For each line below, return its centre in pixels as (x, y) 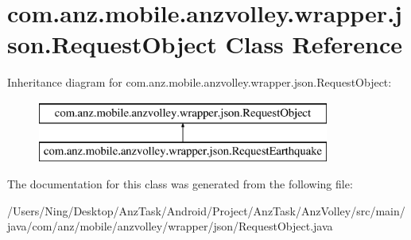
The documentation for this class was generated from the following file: (180, 184)
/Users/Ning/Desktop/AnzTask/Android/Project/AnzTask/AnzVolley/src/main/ (206, 210)
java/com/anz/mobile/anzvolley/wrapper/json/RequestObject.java (170, 226)
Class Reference (314, 44)
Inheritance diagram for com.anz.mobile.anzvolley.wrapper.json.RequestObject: (200, 82)
